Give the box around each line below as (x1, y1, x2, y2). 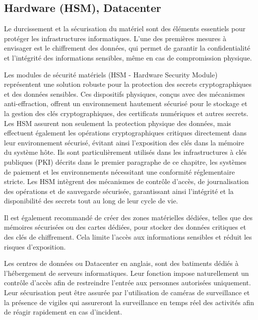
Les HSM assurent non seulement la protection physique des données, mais (4, 118, 231, 128)
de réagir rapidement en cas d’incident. (4, 307, 123, 317)
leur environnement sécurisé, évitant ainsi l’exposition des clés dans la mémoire (4, 137, 245, 147)
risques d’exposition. (4, 241, 66, 252)
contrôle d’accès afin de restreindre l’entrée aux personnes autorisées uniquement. (4, 277, 251, 288)
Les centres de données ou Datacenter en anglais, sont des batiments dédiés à (4, 258, 239, 268)
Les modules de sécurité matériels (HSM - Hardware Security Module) (4, 69, 218, 79)
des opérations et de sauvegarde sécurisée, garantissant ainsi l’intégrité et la (4, 186, 234, 196)
